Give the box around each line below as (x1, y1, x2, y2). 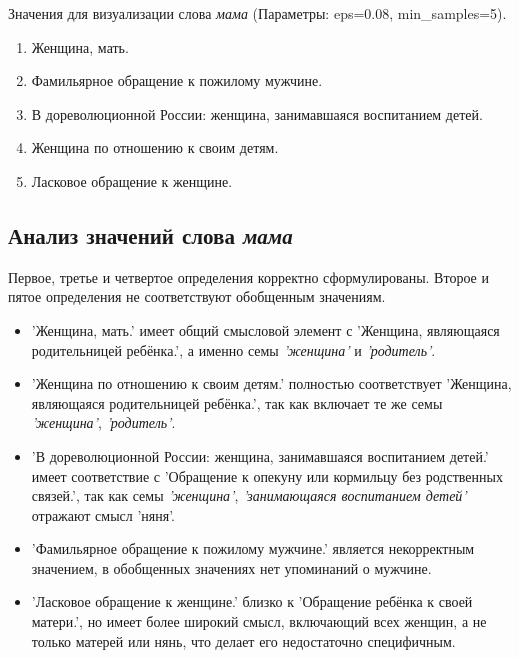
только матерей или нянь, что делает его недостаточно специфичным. (31, 630, 456, 651)
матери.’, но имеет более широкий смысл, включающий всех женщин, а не (31, 611, 487, 632)
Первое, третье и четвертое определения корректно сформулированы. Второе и (8, 266, 489, 287)
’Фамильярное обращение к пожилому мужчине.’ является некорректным (31, 538, 475, 559)
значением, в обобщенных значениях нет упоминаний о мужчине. (31, 557, 432, 578)
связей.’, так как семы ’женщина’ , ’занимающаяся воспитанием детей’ (31, 485, 467, 506)
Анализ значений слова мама (8, 219, 293, 250)
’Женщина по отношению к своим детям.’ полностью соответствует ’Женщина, (31, 373, 512, 394)
